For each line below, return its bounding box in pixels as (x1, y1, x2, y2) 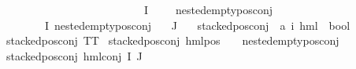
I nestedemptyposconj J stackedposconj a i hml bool (44, 16, 350, 33)
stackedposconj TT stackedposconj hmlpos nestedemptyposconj (6, 32, 339, 49)
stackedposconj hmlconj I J (6, 47, 143, 64)
